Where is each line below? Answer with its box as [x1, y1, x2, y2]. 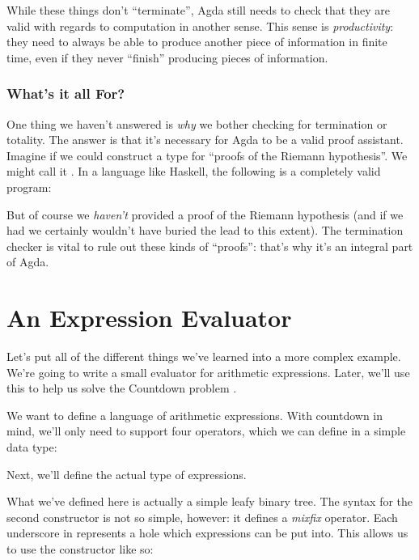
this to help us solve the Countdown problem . [6, 380, 237, 397]
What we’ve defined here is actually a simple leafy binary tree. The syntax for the [6, 493, 413, 510]
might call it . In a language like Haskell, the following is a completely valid [6, 163, 381, 180]
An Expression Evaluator [6, 301, 292, 334]
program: [6, 178, 52, 195]
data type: [6, 439, 57, 456]
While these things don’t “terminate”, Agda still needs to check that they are [6, 2, 391, 18]
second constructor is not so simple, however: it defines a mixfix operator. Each [6, 508, 398, 525]
